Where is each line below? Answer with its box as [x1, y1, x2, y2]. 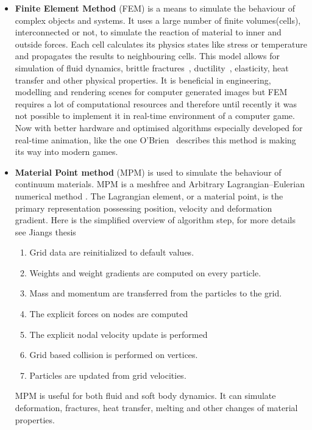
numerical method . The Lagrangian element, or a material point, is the [15, 189, 283, 202]
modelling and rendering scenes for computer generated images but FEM [15, 85, 288, 98]
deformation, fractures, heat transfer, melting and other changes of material [15, 401, 298, 414]
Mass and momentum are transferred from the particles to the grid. [29, 287, 282, 299]
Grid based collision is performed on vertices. [29, 348, 198, 361]
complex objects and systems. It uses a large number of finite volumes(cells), [15, 13, 301, 26]
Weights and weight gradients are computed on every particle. [29, 266, 261, 279]
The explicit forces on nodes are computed [29, 307, 188, 320]
